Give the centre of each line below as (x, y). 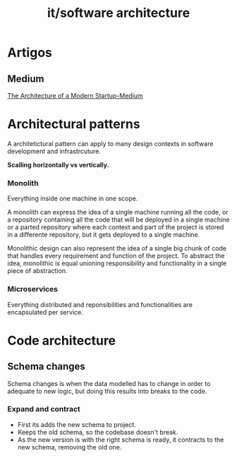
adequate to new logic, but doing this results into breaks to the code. (107, 391)
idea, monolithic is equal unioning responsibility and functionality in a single (117, 263)
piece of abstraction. (37, 271)
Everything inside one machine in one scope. (73, 198)
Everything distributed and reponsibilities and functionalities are (100, 304)
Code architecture (62, 341)
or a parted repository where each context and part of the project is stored (116, 227)
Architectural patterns (74, 124)
